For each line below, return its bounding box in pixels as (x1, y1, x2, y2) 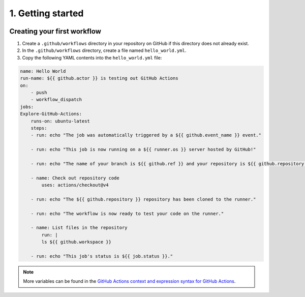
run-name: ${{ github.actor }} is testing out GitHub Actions (20, 75, 178, 81)
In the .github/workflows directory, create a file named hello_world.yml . (22, 47, 187, 53)
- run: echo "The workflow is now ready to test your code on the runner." (30, 211, 224, 216)
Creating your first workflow (9, 27, 102, 36)
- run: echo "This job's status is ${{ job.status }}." (30, 253, 173, 259)
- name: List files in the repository (30, 225, 128, 231)
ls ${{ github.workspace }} (41, 239, 112, 245)
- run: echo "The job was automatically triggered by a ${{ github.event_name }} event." (30, 132, 262, 138)
